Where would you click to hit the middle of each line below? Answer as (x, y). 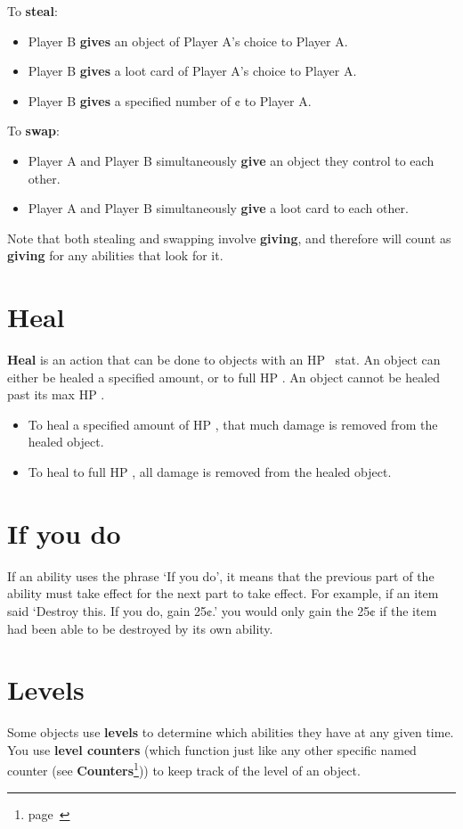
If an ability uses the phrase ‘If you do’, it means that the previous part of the (221, 575)
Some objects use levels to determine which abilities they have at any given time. (231, 732)
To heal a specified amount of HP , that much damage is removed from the (233, 424)
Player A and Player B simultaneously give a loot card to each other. (218, 208)
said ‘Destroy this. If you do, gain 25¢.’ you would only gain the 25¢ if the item (222, 610)
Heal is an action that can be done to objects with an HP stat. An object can (224, 360)
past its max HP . (56, 394)
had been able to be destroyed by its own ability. (140, 628)
